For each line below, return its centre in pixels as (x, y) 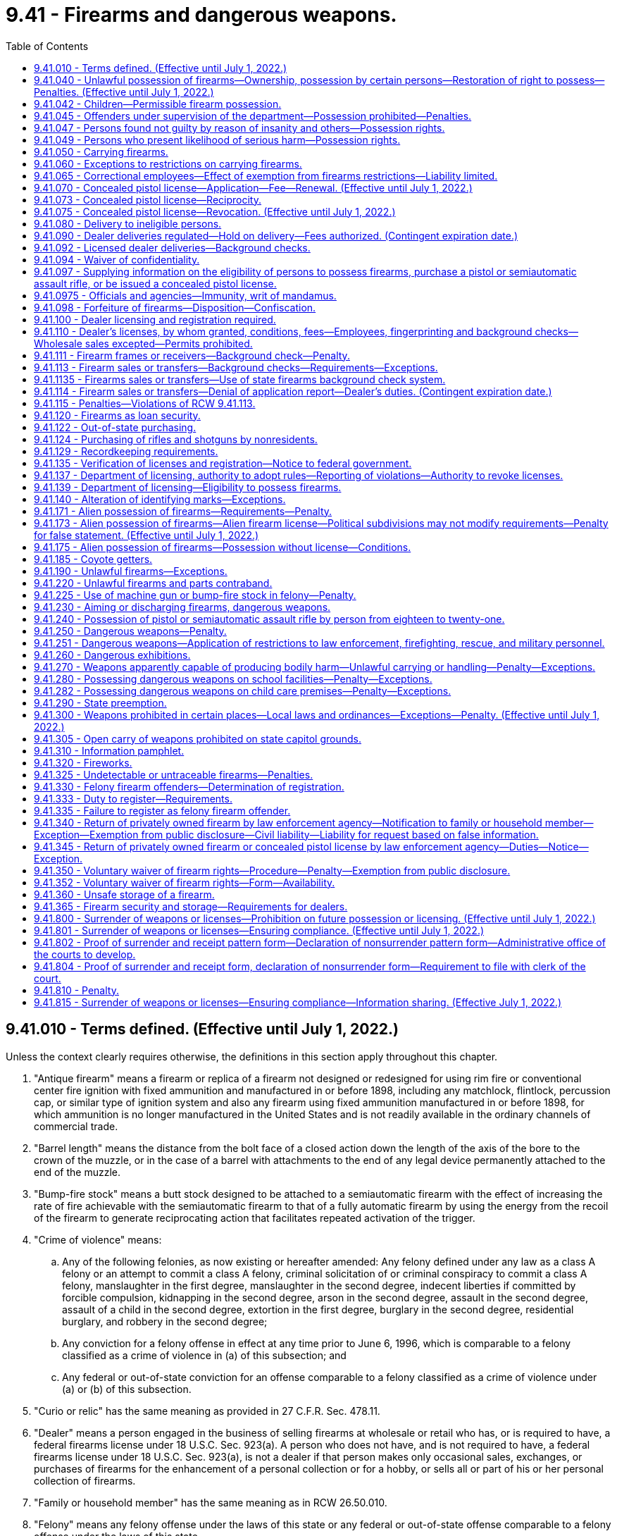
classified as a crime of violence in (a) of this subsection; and (204, 1355)
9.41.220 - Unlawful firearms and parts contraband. (153, 583)
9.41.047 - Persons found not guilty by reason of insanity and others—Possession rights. (239, 128)
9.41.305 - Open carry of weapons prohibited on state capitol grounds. (198, 738)
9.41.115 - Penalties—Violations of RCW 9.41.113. (145, 403)
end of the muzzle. (77, 1172)
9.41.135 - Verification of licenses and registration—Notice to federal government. (223, 463)
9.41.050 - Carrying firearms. (101, 151)
